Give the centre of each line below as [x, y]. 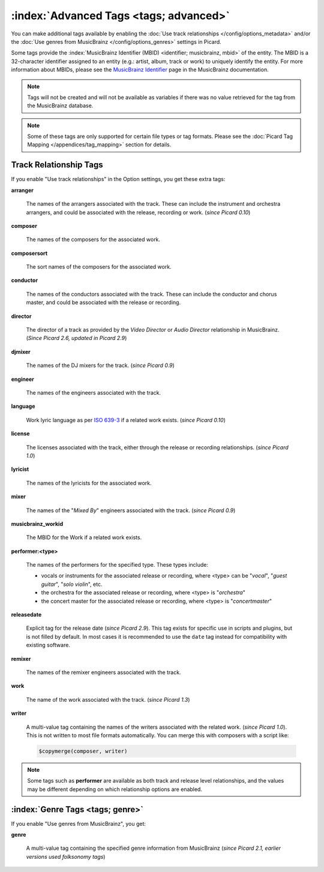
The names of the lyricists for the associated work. [89, 483]
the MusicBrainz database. [60, 106]
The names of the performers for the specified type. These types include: [117, 565]
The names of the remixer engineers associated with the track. [103, 672]
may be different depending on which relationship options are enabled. [115, 789]
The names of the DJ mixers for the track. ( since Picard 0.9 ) [100, 365]
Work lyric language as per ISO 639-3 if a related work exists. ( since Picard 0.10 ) [126, 420]
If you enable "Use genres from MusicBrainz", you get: [79, 823]
